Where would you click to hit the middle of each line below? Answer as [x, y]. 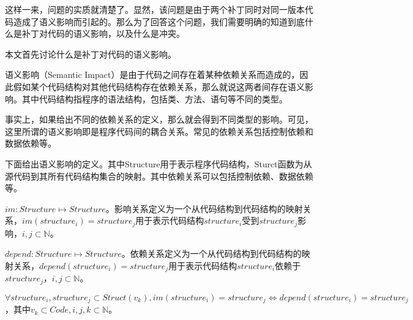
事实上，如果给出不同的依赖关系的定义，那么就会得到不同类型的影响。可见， [159, 119]
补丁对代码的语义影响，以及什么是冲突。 [103, 33]
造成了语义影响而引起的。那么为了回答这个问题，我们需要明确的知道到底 [159, 21]
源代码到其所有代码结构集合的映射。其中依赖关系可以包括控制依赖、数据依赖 [159, 176]
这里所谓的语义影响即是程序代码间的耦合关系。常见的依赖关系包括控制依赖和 [159, 131]
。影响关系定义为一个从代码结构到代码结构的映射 [204, 208]
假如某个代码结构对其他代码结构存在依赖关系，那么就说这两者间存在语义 [159, 86]
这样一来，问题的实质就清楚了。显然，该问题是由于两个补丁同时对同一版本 [155, 9]
